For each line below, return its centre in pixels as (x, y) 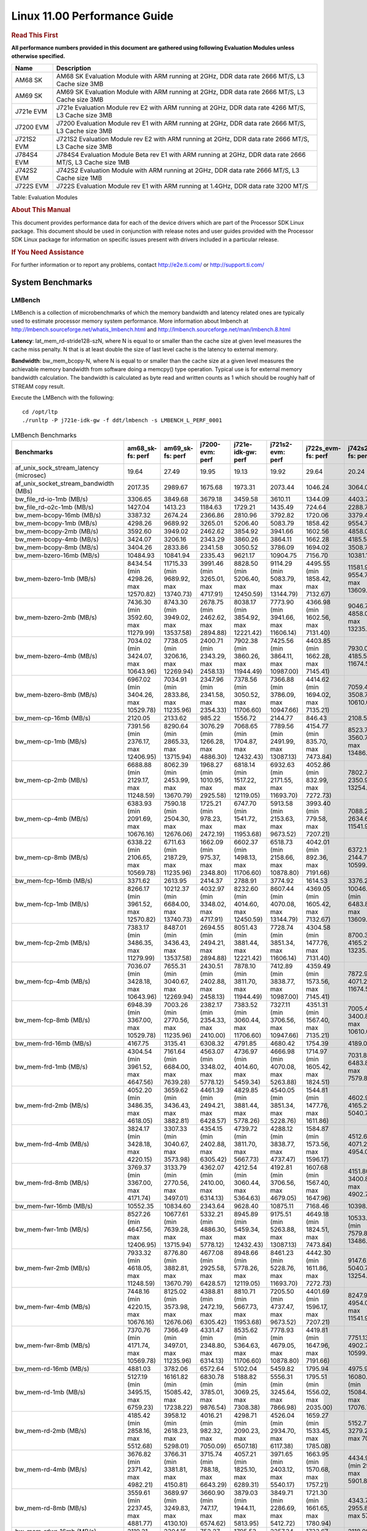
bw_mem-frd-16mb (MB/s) (53, 1043)
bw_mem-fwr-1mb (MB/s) (52, 1229)
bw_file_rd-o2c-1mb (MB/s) (54, 507)
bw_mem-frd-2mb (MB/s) (52, 1105)
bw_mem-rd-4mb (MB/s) (51, 1469)
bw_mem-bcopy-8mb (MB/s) (57, 547)
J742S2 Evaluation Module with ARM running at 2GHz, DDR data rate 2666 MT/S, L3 (178, 170)
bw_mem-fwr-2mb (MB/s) (53, 1268)
